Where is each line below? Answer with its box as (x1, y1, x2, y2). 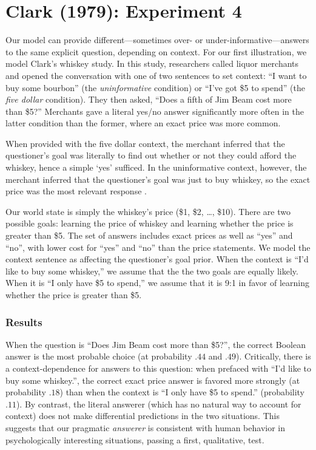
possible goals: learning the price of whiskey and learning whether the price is (5, 217, 294, 230)
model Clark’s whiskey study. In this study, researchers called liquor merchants (5, 57, 299, 70)
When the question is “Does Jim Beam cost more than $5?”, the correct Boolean (5, 338, 306, 350)
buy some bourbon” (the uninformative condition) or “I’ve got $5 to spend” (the (5, 81, 305, 94)
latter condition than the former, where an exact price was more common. (5, 117, 281, 129)
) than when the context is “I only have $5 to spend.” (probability (59, 386, 305, 398)
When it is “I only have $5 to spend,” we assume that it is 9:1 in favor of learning (5, 276, 309, 289)
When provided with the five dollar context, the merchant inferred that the (5, 137, 285, 149)
